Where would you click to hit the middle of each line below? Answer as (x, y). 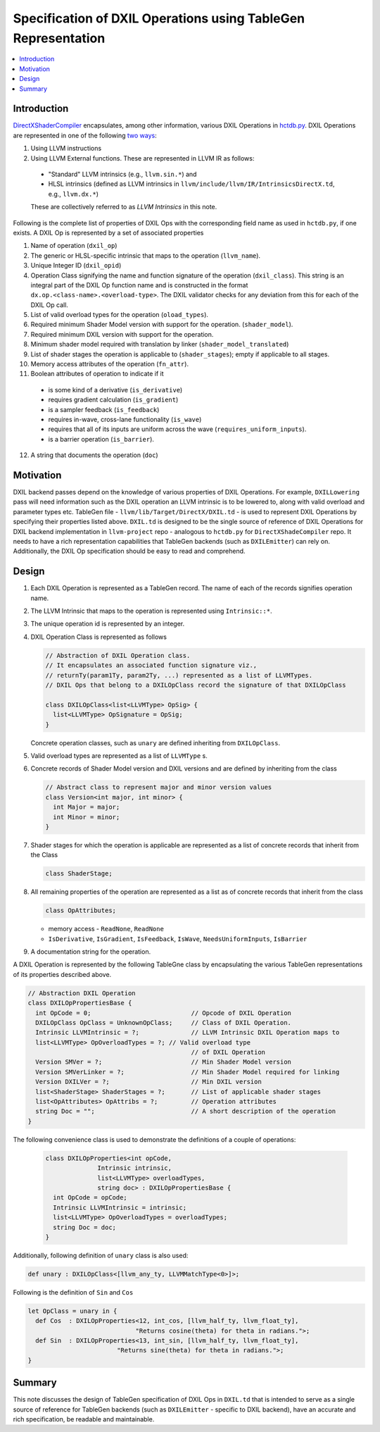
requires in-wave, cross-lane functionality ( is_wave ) (125, 419)
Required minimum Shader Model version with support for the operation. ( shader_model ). (162, 325)
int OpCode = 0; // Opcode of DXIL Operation (164, 1013)
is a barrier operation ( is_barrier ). (101, 439)
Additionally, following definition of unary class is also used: (101, 1255)
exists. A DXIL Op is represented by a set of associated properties (108, 232)
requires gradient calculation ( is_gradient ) (113, 400)
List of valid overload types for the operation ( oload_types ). (120, 315)
